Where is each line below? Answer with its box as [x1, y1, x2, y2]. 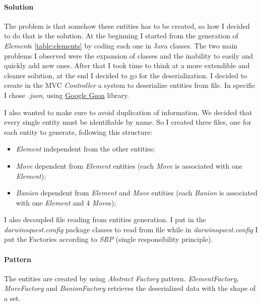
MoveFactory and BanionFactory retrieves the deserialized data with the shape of [4, 283, 256, 293]
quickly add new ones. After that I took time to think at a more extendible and [4, 60, 250, 71]
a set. [4, 293, 21, 303]
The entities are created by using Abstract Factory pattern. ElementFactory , [4, 273, 239, 283]
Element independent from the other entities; [16, 143, 155, 154]
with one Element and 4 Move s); [16, 197, 116, 208]
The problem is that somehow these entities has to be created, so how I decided [4, 20, 250, 31]
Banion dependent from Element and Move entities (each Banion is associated [16, 187, 258, 198]
